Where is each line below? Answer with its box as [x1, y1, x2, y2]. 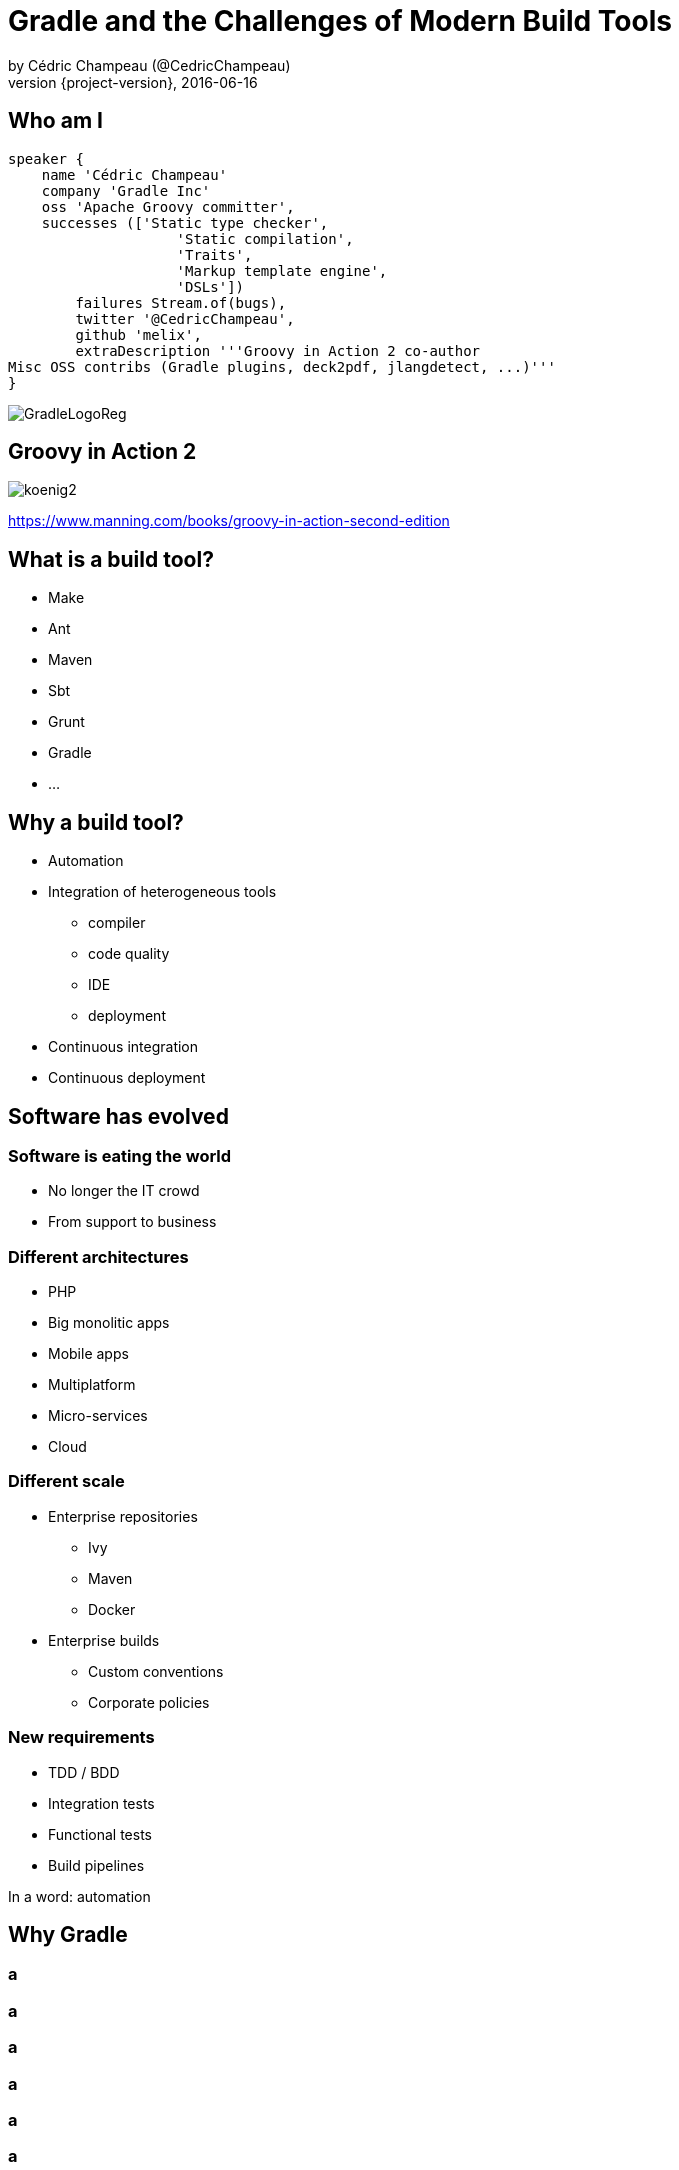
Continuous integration [48, 1038, 199, 1056]
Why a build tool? [8, 809, 184, 835]
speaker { [8, 150, 84, 167]
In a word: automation [8, 1887, 151, 1905]
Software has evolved [8, 1103, 229, 1129]
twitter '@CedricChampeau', [75, 310, 295, 327]
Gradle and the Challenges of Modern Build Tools [8, 4, 672, 38]
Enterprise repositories [48, 1507, 198, 1525]
